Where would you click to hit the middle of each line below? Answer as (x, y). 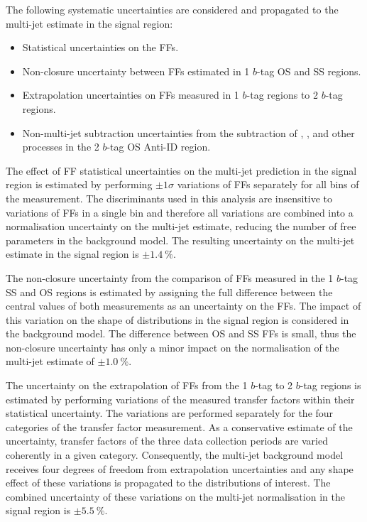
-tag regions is (330, 385)
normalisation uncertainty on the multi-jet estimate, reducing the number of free (181, 226)
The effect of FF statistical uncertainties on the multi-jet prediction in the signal (181, 170)
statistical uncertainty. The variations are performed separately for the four (170, 413)
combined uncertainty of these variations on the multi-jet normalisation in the (175, 496)
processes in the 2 (61, 147)
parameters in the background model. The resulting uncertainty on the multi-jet (180, 240)
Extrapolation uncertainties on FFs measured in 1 (131, 95)
